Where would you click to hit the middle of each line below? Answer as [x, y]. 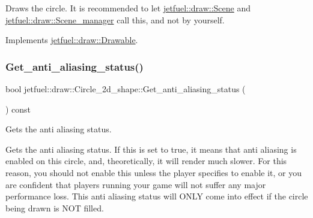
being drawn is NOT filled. [55, 208]
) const [18, 109]
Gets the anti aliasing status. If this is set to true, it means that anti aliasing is [151, 149]
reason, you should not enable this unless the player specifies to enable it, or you [153, 172]
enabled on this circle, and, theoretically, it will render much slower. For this [146, 161]
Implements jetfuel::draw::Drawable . [72, 40]
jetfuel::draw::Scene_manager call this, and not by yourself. [115, 19]
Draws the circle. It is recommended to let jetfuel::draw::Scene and [128, 8]
